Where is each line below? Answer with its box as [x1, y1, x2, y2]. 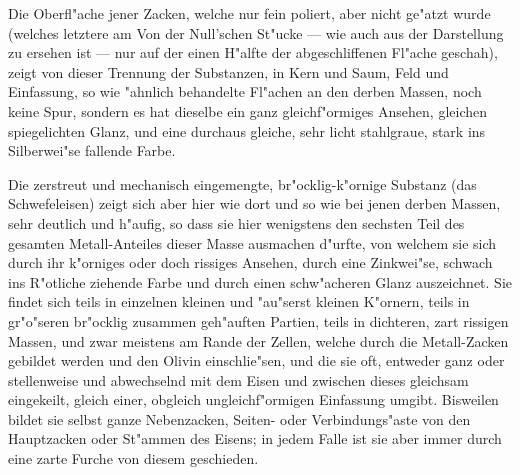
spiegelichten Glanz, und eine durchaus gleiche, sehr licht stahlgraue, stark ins [8, 120, 486, 141]
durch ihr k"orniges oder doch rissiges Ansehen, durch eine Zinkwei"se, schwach [8, 252, 493, 273]
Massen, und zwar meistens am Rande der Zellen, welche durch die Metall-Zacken [8, 330, 509, 351]
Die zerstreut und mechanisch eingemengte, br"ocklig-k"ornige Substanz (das [8, 173, 477, 194]
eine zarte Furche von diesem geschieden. [8, 448, 259, 469]
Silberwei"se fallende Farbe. [8, 140, 176, 161]
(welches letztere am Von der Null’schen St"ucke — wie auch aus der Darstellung [8, 22, 504, 43]
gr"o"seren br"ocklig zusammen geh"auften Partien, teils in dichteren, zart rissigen [8, 310, 509, 331]
